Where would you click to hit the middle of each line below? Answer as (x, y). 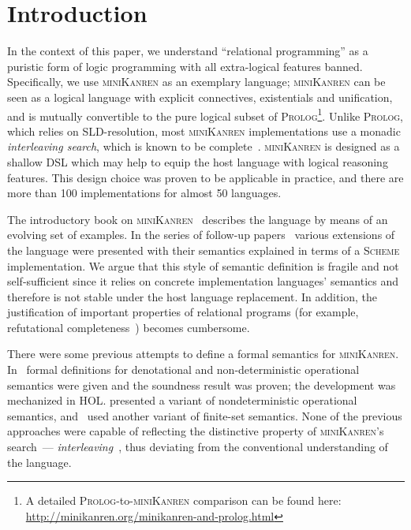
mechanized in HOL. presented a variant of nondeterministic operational (182, 400)
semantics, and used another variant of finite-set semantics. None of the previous (205, 415)
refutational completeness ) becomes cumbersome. (129, 327)
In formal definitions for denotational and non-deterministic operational (183, 370)
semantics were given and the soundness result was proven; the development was (202, 384)
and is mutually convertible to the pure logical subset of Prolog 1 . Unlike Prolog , (205, 114)
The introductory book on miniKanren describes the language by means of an (198, 219)
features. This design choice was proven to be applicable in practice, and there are (205, 177)
